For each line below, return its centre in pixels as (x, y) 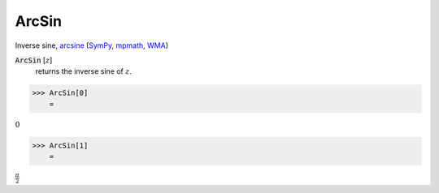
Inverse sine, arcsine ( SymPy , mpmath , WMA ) (92, 45)
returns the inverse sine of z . (83, 71)
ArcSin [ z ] (34, 60)
